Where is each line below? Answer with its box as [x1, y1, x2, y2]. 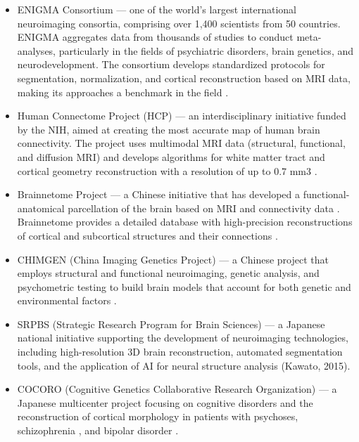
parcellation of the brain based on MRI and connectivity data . [68, 200, 340, 215]
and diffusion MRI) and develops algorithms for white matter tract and [17, 149, 325, 164]
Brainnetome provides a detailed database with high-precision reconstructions [17, 214, 353, 229]
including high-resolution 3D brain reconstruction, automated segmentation [17, 344, 343, 359]
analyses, [17, 43, 56, 58]
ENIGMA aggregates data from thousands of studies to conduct [17, 30, 294, 44]
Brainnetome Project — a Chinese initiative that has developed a [17, 187, 300, 202]
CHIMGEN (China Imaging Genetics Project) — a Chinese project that [17, 252, 329, 266]
